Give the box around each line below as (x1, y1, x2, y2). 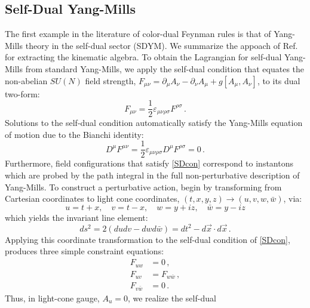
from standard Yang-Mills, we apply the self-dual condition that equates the (25, 62, 305, 75)
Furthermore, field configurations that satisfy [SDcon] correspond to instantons (5, 157, 294, 170)
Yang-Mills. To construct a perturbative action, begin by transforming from (5, 180, 282, 193)
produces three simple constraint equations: (5, 245, 164, 257)
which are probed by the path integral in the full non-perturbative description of (5, 169, 300, 181)
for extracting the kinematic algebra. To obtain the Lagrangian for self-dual (5, 51, 282, 63)
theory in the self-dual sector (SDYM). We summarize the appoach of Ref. (25, 39, 298, 51)
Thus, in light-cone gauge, (5, 291, 100, 304)
